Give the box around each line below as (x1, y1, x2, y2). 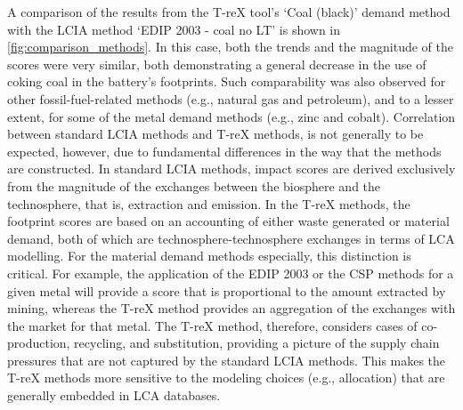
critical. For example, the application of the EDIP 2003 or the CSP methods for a (7, 263, 454, 282)
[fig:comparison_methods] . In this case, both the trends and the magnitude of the (7, 37, 453, 56)
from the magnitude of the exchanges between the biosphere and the (7, 176, 381, 195)
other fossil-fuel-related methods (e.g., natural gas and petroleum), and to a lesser (7, 89, 454, 108)
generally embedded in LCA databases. (7, 386, 221, 405)
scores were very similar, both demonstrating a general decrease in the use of (7, 54, 426, 73)
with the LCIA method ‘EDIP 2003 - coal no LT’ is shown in (7, 20, 341, 38)
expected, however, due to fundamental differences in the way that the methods (7, 141, 442, 160)
